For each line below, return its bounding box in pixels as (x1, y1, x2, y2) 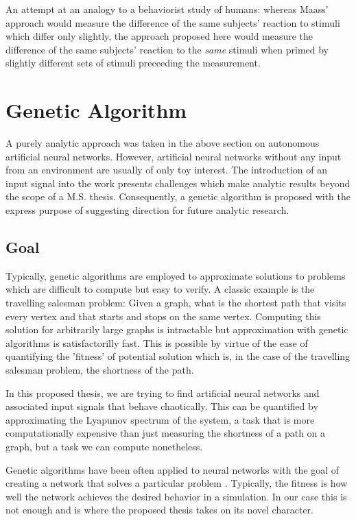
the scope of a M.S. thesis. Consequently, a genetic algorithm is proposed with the (5, 189, 351, 204)
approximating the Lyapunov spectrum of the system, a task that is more (5, 412, 315, 426)
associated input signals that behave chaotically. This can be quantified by (5, 399, 318, 413)
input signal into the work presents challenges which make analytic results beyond (5, 175, 351, 190)
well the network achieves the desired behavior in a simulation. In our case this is (5, 489, 347, 503)
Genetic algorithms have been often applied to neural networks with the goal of (5, 462, 340, 476)
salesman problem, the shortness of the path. (5, 363, 194, 377)
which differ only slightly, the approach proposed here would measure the (5, 29, 313, 43)
